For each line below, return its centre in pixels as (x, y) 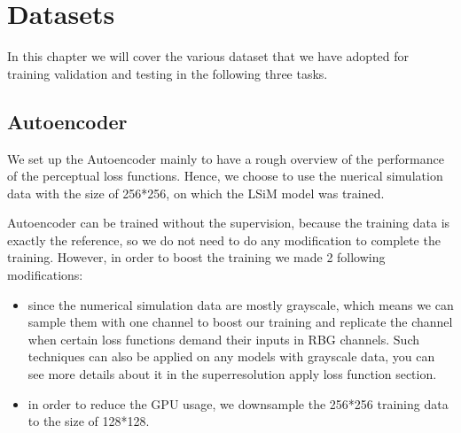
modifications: (45, 275)
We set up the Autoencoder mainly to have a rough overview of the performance (226, 158)
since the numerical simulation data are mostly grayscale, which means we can (241, 304)
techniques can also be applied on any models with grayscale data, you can (231, 356)
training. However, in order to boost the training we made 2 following (196, 257)
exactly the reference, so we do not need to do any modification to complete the (224, 240)
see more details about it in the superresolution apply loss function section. (232, 374)
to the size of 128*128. (89, 421)
